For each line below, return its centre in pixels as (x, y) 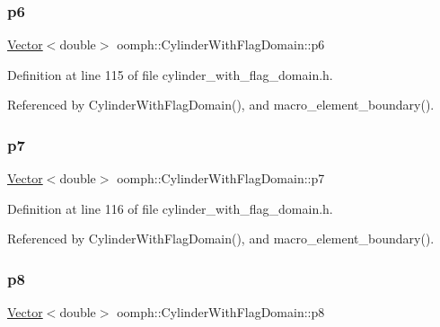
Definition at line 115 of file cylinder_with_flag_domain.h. (170, 74)
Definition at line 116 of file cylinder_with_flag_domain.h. (170, 208)
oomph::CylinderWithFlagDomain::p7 (221, 178)
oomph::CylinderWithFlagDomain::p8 (221, 312)
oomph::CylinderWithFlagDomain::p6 (221, 44)
